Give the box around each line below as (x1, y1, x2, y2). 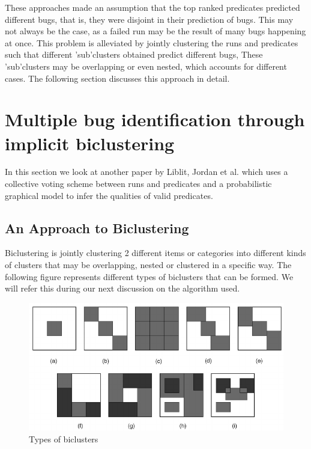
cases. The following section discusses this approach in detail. (5, 72, 230, 84)
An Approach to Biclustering (5, 218, 189, 237)
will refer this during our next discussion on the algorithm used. (5, 282, 240, 295)
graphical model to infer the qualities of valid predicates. (5, 189, 213, 201)
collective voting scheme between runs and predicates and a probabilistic (5, 177, 272, 190)
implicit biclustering (5, 130, 175, 155)
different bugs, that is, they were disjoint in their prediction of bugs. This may (5, 13, 294, 25)
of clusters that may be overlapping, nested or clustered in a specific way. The (5, 258, 292, 271)
